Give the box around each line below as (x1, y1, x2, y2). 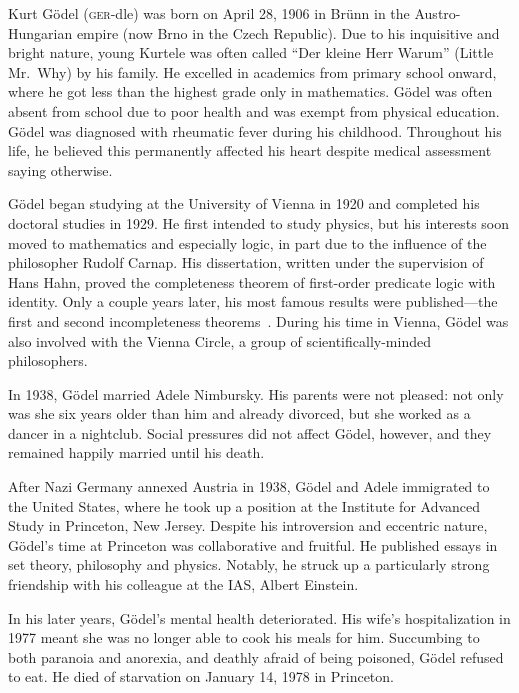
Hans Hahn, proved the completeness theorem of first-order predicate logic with (8, 271, 496, 292)
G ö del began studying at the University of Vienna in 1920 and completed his (8, 193, 480, 214)
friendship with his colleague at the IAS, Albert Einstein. (8, 574, 359, 595)
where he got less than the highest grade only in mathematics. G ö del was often (8, 81, 493, 102)
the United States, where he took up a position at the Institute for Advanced (8, 495, 481, 516)
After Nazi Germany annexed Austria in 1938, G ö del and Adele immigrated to (8, 476, 490, 497)
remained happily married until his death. (8, 442, 265, 463)
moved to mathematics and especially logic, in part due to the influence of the (8, 232, 487, 253)
